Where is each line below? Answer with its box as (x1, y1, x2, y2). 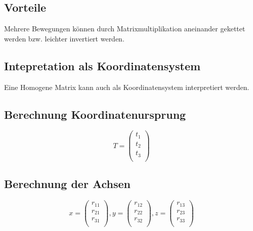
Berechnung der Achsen (4, 176, 131, 192)
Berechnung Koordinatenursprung (4, 106, 186, 122)
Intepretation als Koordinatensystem (4, 58, 201, 73)
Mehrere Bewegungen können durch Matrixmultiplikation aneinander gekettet (4, 23, 245, 34)
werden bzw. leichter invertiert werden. (4, 33, 124, 43)
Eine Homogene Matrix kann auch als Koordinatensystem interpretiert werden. (4, 81, 249, 92)
